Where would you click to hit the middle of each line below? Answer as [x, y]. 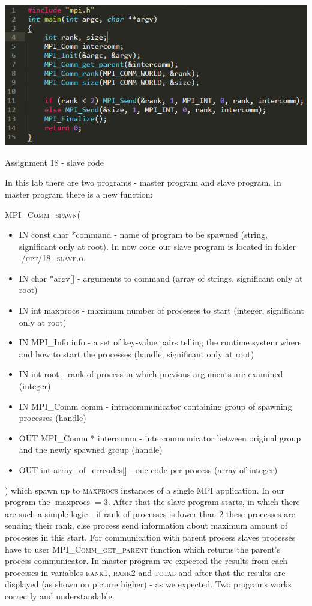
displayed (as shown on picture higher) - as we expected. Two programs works [148, 584]
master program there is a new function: [79, 194]
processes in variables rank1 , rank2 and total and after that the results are [145, 572]
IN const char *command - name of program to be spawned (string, [143, 235]
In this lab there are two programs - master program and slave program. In [143, 182]
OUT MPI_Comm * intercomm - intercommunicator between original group [160, 438]
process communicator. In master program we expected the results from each [146, 561]
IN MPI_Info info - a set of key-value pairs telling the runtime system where [160, 342]
